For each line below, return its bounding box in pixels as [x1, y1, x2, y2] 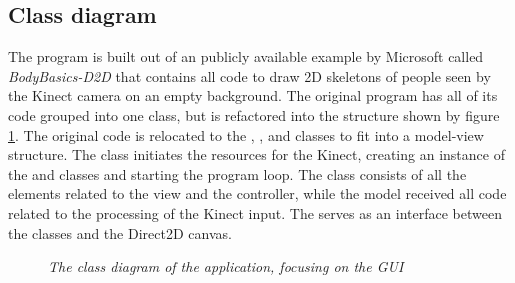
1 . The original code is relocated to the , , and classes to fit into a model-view [8, 124, 484, 145]
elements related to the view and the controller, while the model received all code [8, 183, 507, 204]
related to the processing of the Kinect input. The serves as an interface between [8, 202, 502, 223]
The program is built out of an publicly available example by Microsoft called [8, 46, 484, 67]
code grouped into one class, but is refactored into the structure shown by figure [8, 104, 500, 125]
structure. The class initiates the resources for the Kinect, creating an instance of [8, 144, 505, 165]
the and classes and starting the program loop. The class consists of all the [8, 163, 467, 184]
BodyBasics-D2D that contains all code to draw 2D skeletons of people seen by [8, 65, 491, 86]
